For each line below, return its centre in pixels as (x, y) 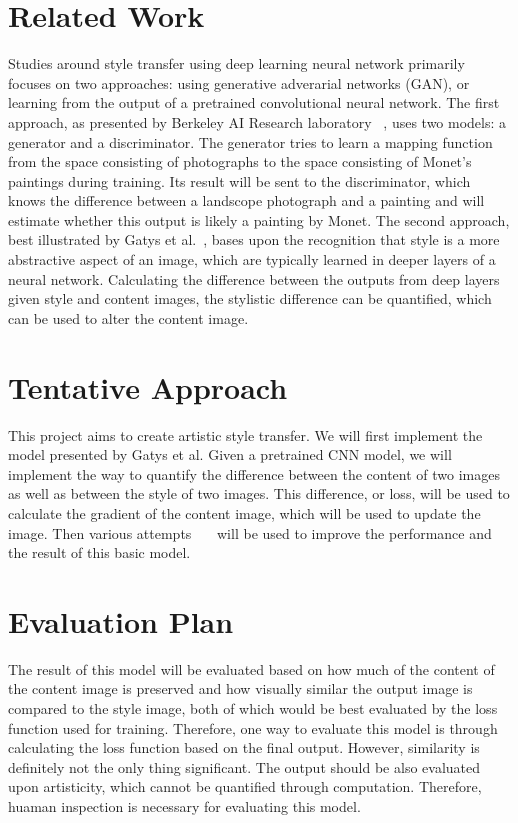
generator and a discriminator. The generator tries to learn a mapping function (250, 141)
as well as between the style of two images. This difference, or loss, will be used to (259, 493)
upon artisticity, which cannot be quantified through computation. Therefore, (245, 786)
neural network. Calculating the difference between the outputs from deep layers (254, 278)
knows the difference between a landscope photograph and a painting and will (246, 200)
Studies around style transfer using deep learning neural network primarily (236, 63)
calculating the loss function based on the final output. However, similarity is (244, 747)
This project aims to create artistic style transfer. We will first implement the (245, 434)
